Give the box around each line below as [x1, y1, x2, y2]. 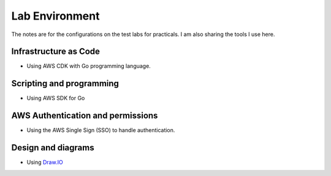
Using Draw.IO [26, 159, 64, 166]
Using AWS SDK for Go [26, 95, 85, 102]
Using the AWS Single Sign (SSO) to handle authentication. [26, 127, 175, 134]
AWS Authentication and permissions [11, 111, 158, 121]
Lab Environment [11, 9, 100, 23]
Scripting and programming [11, 78, 120, 89]
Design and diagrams [11, 142, 94, 153]
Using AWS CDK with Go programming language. [26, 62, 151, 70]
